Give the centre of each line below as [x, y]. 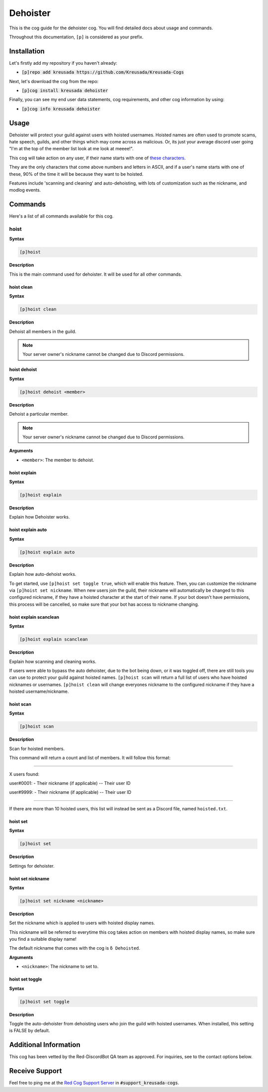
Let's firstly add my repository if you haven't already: [63, 63]
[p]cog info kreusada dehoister [61, 109]
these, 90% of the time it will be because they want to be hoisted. [76, 174]
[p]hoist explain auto [47, 552]
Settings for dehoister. [32, 866]
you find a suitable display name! [43, 939]
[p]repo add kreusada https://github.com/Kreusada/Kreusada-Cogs [103, 72]
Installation [27, 51]
